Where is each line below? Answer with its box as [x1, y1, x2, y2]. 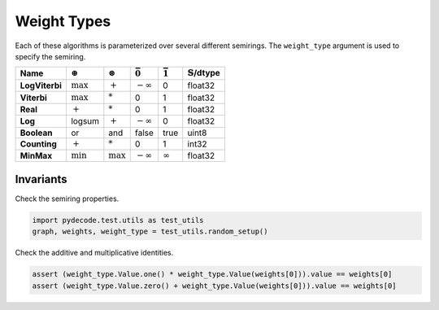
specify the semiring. [15, 51, 86, 61]
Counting [20, 138, 57, 150]
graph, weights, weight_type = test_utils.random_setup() [32, 227, 268, 236]
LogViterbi [20, 80, 63, 91]
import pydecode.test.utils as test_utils [32, 216, 204, 225]
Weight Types [15, 12, 111, 30]
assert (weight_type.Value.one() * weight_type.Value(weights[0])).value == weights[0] [32, 269, 393, 279]
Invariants [15, 172, 68, 186]
